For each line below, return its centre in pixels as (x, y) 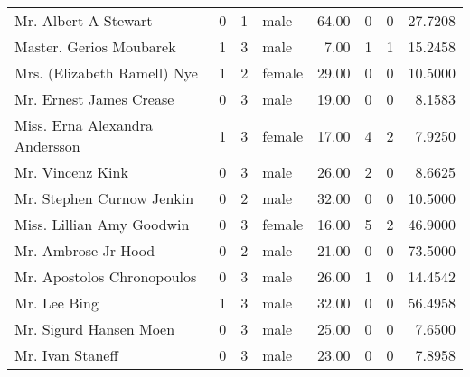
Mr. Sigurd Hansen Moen (95, 329)
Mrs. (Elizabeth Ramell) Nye (106, 73)
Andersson (47, 146)
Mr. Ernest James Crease (94, 99)
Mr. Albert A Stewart (84, 20)
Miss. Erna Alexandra (84, 125)
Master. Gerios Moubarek (95, 46)
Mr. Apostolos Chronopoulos (106, 276)
